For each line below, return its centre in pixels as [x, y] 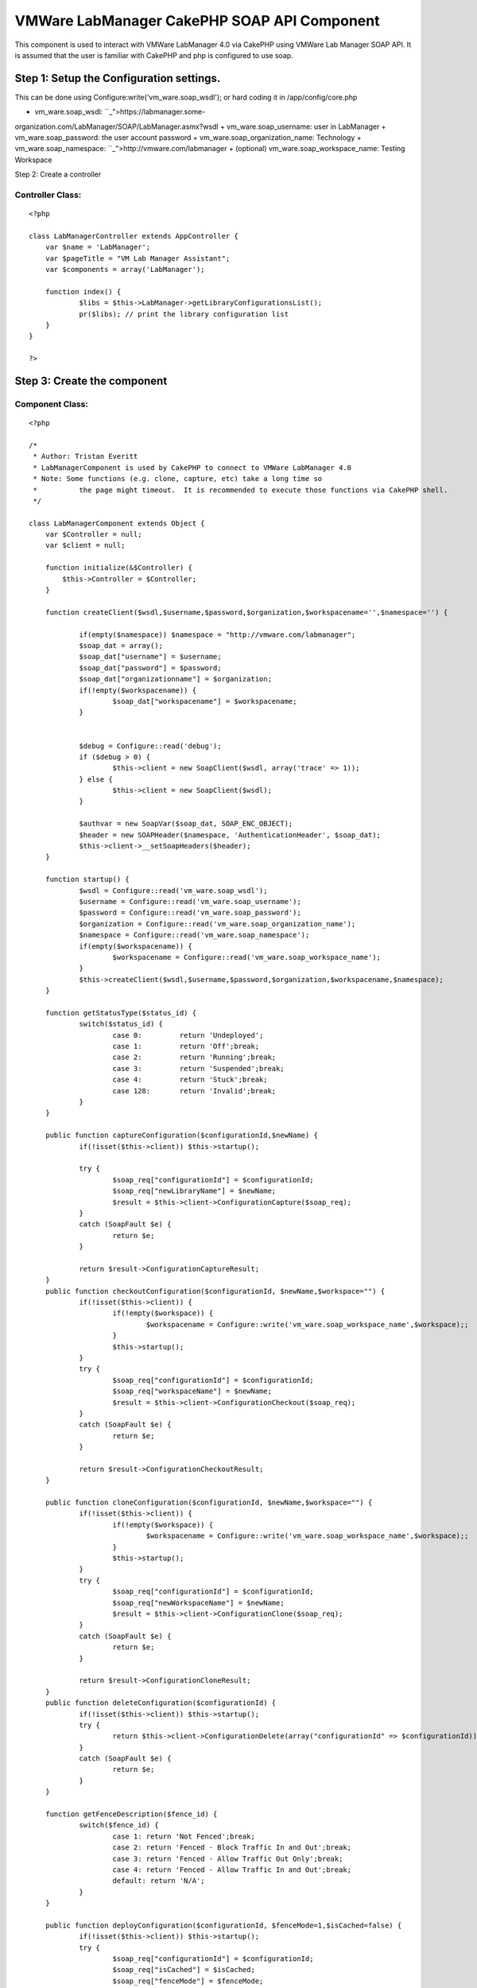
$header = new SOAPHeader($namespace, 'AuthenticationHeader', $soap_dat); [230, 835]
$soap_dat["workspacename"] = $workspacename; [205, 701]
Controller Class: [48, 195]
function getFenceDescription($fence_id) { [131, 1814]
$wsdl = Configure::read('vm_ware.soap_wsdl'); [173, 890]
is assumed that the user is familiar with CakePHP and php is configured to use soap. [154, 55]
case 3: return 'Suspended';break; [199, 1068]
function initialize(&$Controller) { [118, 568]
